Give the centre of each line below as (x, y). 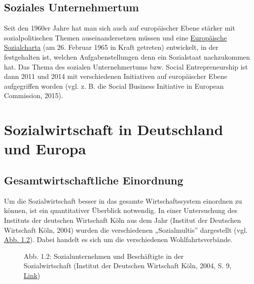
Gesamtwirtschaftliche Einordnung (94, 180)
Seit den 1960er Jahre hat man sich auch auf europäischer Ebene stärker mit (120, 28)
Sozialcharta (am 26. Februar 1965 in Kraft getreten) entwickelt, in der (111, 47)
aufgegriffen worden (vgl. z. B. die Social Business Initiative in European (114, 86)
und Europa (45, 149)
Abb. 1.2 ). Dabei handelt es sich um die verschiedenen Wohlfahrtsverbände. (118, 239)
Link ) (32, 275)
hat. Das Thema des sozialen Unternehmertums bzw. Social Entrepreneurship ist (126, 66)
